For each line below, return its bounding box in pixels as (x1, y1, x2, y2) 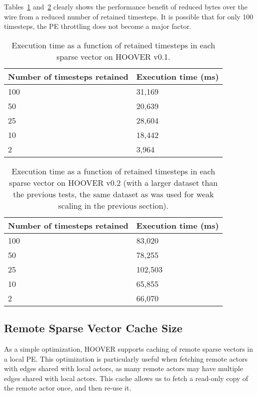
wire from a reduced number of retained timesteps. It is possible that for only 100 (4, 11, 254, 21)
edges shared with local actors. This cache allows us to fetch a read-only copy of (4, 373, 249, 383)
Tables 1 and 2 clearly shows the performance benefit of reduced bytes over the (4, 1, 248, 11)
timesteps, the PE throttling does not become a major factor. (4, 21, 192, 31)
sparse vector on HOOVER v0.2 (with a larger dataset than (9, 176, 218, 188)
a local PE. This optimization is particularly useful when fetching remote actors (4, 353, 248, 364)
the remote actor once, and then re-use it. (4, 383, 131, 393)
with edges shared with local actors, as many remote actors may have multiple (4, 363, 243, 374)
